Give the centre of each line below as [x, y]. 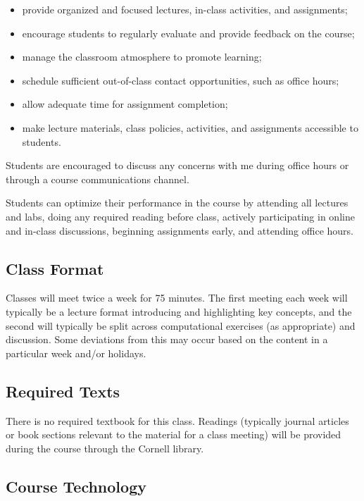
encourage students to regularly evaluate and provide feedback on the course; [188, 33]
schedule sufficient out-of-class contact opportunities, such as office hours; [181, 80]
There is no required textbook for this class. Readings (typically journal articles [177, 420]
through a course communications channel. [98, 179]
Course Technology [76, 486]
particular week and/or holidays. [76, 353]
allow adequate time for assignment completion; [125, 104]
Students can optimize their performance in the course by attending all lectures [177, 203]
